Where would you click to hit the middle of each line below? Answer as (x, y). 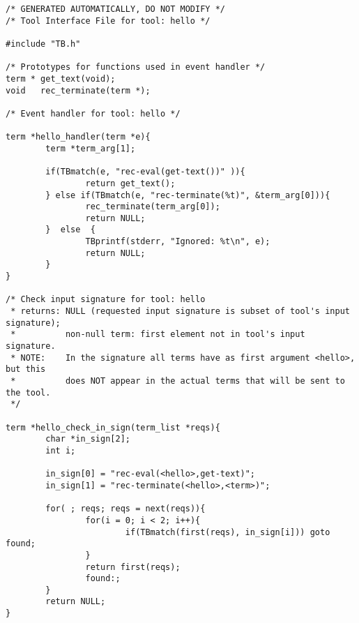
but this (26, 369)
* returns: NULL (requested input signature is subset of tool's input (180, 311)
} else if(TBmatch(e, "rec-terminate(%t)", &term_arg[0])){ (188, 195)
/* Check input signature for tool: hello (106, 300)
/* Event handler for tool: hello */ (93, 113)
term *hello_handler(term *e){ (78, 137)
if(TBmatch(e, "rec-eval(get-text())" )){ (145, 172)
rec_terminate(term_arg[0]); (153, 207)
